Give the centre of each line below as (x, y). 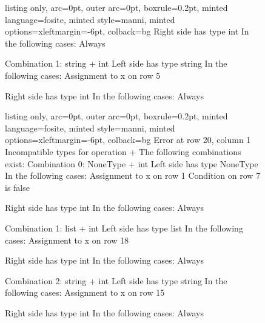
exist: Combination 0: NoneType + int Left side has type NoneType (132, 163)
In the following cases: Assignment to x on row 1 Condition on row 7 (133, 175)
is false (17, 187)
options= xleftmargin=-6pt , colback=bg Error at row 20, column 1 (128, 140)
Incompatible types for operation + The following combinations (123, 151)
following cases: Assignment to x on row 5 (83, 75)
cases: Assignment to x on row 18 (67, 240)
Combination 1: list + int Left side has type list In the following (124, 228)
